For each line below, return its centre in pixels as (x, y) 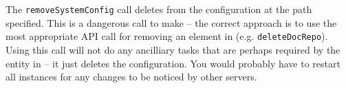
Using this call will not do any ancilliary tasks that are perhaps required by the (173, 49)
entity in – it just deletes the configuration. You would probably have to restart (173, 63)
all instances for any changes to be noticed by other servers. (131, 77)
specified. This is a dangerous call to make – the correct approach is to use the (171, 22)
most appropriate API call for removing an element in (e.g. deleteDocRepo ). (167, 36)
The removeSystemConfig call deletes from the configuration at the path (159, 9)
